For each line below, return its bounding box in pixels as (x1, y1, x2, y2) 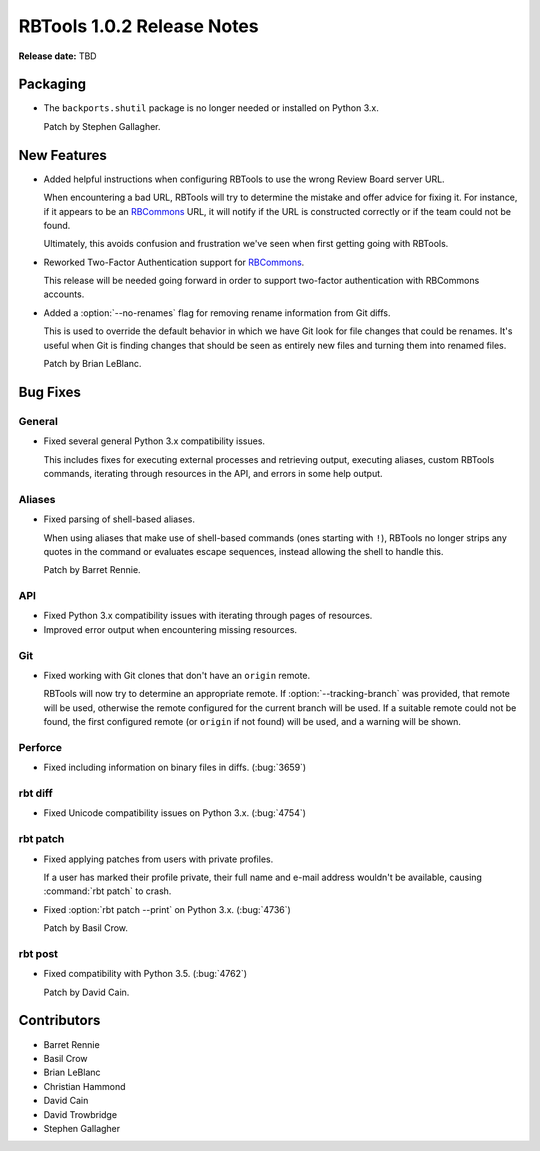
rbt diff (18, 786, 54, 800)
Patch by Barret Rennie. (43, 564, 141, 576)
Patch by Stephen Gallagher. (43, 120, 161, 132)
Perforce (18, 740, 63, 754)
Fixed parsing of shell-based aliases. (43, 513, 195, 525)
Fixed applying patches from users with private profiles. (43, 853, 274, 865)
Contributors (18, 1012, 101, 1029)
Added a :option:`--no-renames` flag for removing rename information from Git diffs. (43, 306, 391, 319)
